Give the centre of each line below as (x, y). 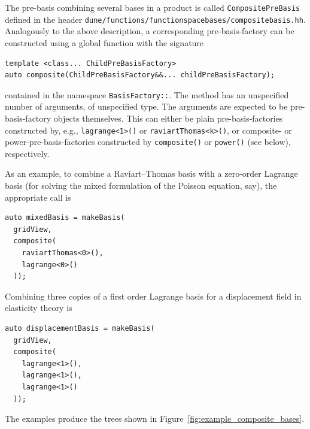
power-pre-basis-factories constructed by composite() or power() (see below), (148, 142)
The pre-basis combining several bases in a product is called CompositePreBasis (153, 7)
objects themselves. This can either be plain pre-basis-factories (168, 118)
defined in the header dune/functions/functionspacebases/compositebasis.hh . (155, 19)
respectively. (27, 153)
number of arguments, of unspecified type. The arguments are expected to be (146, 106)
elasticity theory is (39, 308)
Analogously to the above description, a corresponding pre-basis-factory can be (150, 31)
